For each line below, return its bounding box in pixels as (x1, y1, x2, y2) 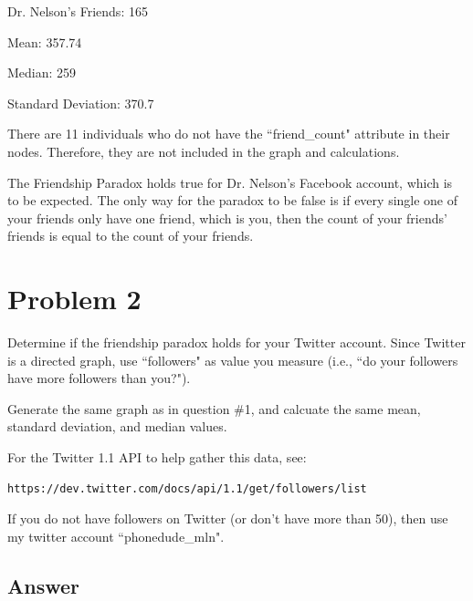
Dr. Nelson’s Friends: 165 (7, 2, 148, 20)
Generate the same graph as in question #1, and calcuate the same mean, (7, 399, 421, 418)
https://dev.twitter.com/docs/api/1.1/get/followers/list (7, 482, 367, 495)
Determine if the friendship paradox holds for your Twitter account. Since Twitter (7, 333, 466, 352)
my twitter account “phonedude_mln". (7, 526, 225, 545)
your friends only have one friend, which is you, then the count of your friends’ (7, 208, 447, 227)
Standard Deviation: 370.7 (7, 93, 154, 112)
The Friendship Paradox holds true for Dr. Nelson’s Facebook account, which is (7, 172, 453, 192)
